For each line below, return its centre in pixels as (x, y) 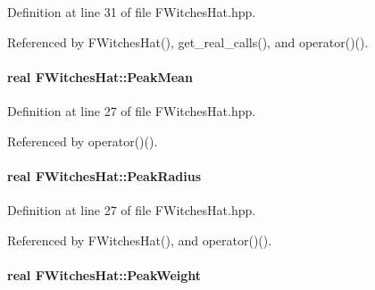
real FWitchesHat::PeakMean (100, 76)
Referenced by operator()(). (83, 141)
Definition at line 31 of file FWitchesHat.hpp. (132, 12)
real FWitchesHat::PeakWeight (104, 274)
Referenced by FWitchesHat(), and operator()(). (140, 240)
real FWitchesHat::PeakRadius (104, 175)
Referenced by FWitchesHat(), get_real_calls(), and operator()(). (188, 41)
